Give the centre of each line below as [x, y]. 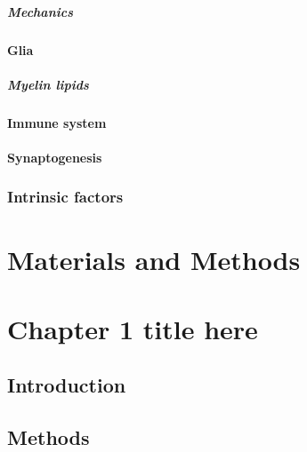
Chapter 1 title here [133, 328]
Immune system [57, 122]
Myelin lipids [48, 84]
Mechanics [40, 11]
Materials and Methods [154, 259]
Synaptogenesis [55, 157]
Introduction [67, 385]
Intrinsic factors [65, 197]
